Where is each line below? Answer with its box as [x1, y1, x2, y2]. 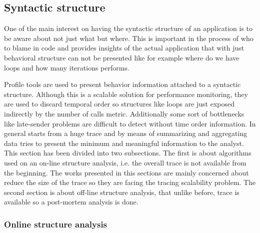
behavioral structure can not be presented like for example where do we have [4, 52, 239, 62]
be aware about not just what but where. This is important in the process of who [4, 32, 253, 43]
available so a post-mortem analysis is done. [4, 196, 138, 207]
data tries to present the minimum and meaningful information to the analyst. [4, 137, 244, 148]
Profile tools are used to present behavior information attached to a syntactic [4, 79, 241, 89]
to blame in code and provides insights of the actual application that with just [4, 42, 244, 53]
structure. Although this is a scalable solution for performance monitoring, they [4, 88, 248, 99]
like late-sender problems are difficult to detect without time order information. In [4, 118, 256, 128]
